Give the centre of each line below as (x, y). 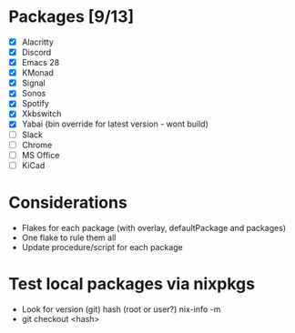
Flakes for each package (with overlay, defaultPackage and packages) (154, 227)
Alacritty (37, 42)
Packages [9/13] (71, 17)
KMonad (37, 73)
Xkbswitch (41, 114)
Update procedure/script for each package (102, 247)
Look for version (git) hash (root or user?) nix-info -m (121, 309)
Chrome (37, 145)
